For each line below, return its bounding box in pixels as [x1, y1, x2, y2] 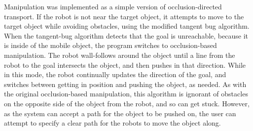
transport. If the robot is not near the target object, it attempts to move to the [4, 11, 244, 21]
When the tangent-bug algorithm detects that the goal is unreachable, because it [4, 30, 248, 41]
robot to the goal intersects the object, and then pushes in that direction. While [4, 59, 246, 70]
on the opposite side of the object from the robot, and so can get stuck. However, [4, 98, 250, 108]
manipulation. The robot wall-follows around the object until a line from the [4, 49, 235, 60]
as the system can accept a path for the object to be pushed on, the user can [4, 108, 236, 118]
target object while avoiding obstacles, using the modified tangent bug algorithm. [4, 21, 250, 31]
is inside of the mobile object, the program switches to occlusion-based [4, 40, 217, 50]
